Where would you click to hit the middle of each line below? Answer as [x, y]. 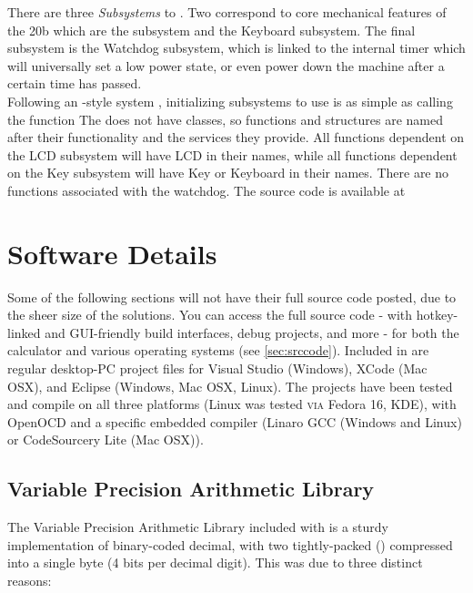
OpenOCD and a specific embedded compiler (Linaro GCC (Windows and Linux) [235, 421]
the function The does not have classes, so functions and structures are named [226, 119]
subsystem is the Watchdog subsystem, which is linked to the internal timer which [236, 48]
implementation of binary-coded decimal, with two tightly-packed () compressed [230, 544]
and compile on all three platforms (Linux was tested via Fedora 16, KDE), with [232, 404]
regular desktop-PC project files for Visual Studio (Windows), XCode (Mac [217, 368]
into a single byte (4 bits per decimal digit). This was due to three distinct [215, 562]
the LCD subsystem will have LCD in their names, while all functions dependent [232, 154]
